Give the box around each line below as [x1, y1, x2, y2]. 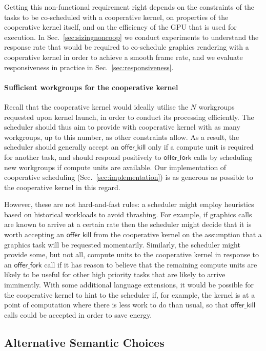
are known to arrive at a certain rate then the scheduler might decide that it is [4, 219, 252, 230]
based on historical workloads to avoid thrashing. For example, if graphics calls [4, 209, 252, 219]
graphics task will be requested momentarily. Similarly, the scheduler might [4, 239, 240, 250]
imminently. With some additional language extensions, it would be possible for [4, 279, 254, 290]
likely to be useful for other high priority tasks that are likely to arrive [4, 269, 226, 280]
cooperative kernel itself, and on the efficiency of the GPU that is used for [4, 22, 237, 32]
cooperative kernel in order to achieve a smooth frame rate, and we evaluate [4, 51, 243, 62]
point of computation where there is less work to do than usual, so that [4, 299, 229, 310]
